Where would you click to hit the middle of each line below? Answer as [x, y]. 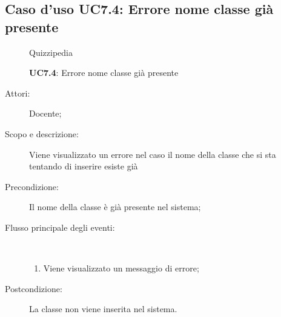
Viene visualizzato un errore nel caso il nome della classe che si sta [153, 154]
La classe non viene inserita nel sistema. [103, 309]
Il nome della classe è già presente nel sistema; [115, 207]
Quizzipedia [51, 52]
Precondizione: [32, 186]
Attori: [18, 93]
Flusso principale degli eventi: [60, 227]
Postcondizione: [34, 288]
